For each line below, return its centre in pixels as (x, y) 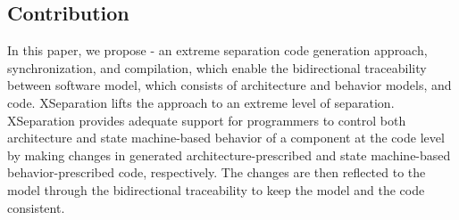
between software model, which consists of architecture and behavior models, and (229, 85)
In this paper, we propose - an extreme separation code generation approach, (217, 50)
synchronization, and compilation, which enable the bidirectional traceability (217, 67)
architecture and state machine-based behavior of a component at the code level (226, 138)
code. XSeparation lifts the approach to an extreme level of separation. (201, 102)
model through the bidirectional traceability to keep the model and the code (216, 189)
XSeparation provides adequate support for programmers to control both (207, 120)
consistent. (36, 207)
